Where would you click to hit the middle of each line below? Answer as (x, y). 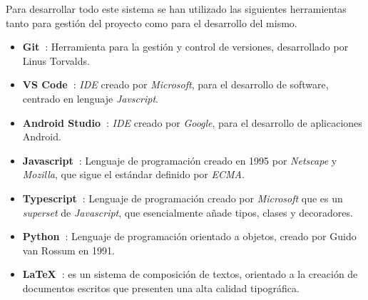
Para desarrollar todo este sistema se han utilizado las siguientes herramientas (176, 9)
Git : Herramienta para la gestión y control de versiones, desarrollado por (185, 47)
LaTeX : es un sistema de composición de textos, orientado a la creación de (190, 274)
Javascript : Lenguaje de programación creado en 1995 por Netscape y (180, 160)
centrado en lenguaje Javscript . (90, 98)
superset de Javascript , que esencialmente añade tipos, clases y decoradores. (188, 212)
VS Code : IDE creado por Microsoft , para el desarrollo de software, (175, 84)
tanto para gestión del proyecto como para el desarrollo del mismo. (152, 22)
